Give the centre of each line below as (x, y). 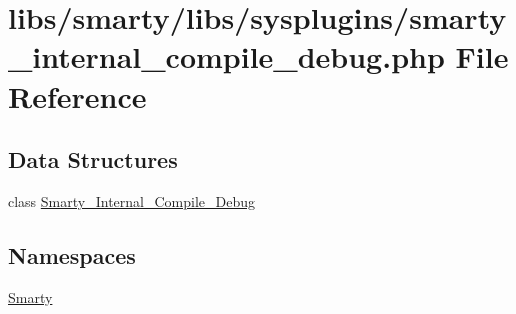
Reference (77, 95)
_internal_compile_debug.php (226, 56)
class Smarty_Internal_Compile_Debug (131, 200)
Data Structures (93, 159)
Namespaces (72, 254)
